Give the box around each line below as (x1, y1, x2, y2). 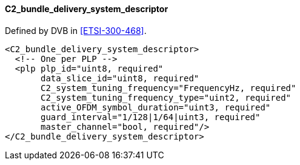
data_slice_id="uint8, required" (41, 73, 199, 83)
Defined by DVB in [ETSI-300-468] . (5, 25, 147, 36)
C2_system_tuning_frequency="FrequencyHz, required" (41, 82, 296, 93)
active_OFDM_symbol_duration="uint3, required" (41, 102, 271, 112)
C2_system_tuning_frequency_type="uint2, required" (41, 92, 292, 103)
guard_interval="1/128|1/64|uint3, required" (41, 112, 261, 122)
